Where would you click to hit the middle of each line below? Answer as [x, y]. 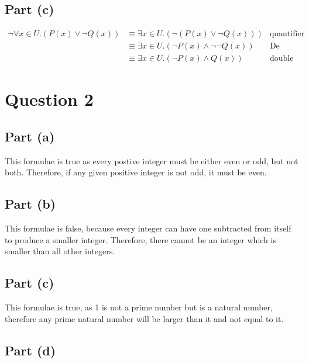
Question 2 [49, 99]
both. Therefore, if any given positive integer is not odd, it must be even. [136, 172]
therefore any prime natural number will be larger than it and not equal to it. [144, 318]
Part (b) [30, 204]
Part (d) [30, 350]
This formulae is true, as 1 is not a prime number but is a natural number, [139, 307]
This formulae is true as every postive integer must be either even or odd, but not [152, 160]
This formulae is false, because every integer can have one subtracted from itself [148, 228]
